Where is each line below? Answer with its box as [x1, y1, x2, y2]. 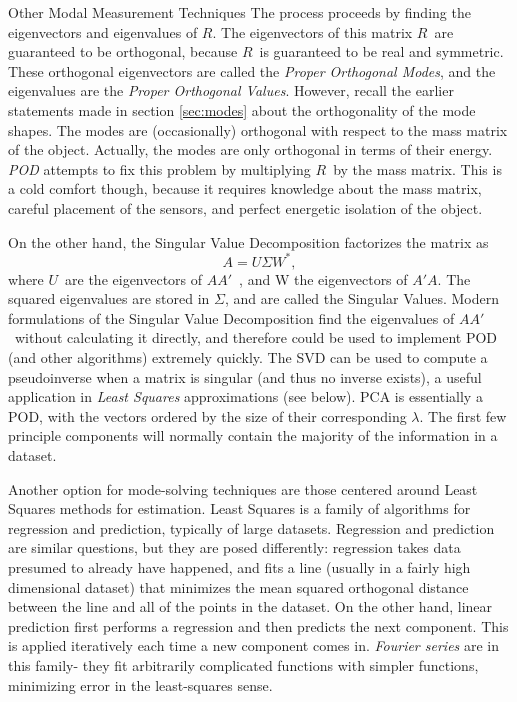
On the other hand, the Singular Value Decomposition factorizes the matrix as [8, 231, 489, 252]
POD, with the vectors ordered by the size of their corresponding [8, 405, 407, 426]
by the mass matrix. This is [333, 158, 502, 179]
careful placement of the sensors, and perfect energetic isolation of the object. [8, 197, 483, 218]
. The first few [419, 405, 507, 426]
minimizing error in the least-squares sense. [8, 674, 273, 695]
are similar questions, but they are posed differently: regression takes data [8, 537, 461, 558]
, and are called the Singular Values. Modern [224, 288, 499, 309]
